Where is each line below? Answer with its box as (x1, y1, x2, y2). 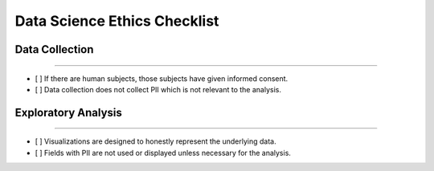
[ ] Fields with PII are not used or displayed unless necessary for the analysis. (35, 148, 291, 157)
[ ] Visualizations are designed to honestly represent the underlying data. (35, 136, 276, 146)
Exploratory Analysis (14, 105, 122, 120)
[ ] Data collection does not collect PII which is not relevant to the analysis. (35, 84, 281, 94)
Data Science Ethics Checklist (14, 12, 219, 30)
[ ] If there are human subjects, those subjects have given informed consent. (35, 73, 289, 83)
